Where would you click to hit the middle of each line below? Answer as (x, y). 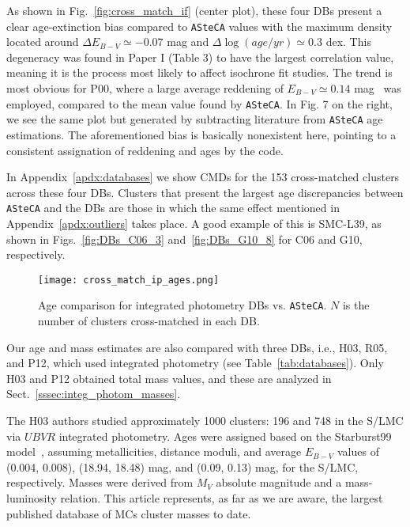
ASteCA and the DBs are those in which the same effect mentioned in (173, 208)
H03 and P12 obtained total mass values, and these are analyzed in (169, 378)
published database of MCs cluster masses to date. (129, 513)
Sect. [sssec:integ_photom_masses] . (94, 394)
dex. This (348, 42)
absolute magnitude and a (279, 482)
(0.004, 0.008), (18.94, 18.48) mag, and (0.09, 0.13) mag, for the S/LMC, (182, 466)
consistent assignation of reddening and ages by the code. (145, 150)
